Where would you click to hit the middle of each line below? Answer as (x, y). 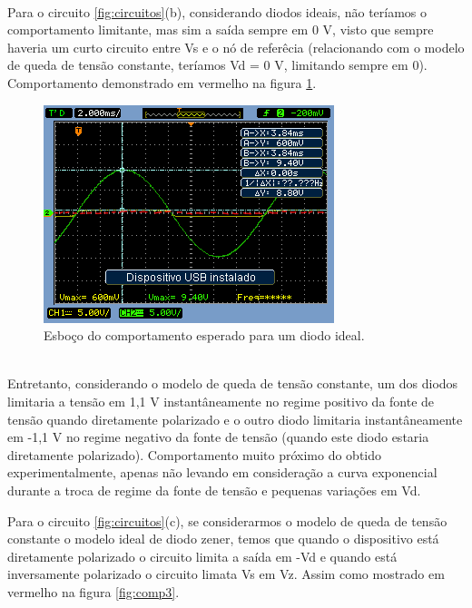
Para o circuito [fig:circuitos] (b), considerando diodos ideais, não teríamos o (217, 11)
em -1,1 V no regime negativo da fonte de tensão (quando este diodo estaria (218, 437)
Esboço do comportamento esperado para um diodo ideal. (204, 335)
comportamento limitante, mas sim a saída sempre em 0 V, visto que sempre (221, 29)
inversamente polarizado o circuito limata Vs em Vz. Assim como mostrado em (226, 574)
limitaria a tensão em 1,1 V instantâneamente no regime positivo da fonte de (221, 401)
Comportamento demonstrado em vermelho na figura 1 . (162, 82)
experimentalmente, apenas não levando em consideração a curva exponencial (222, 472)
